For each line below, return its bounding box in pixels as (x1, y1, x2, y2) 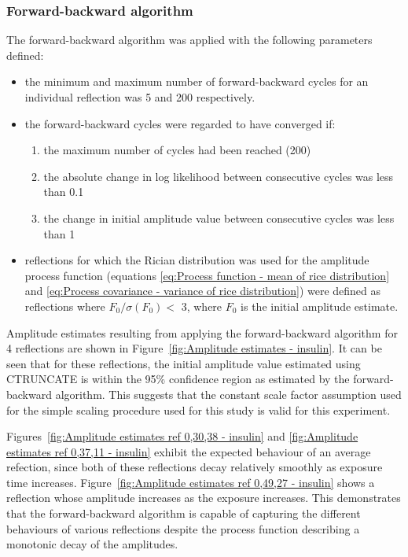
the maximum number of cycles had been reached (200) (43, 142, 311, 158)
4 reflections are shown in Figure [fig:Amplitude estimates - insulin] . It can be (6, 340, 382, 356)
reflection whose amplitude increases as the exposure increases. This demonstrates (6, 489, 401, 506)
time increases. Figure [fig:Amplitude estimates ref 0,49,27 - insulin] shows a (6, 474, 375, 490)
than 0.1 (43, 183, 84, 200)
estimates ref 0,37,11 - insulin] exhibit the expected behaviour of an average (6, 443, 371, 459)
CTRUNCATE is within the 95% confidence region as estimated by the (6, 371, 350, 387)
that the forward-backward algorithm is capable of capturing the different (6, 505, 361, 522)
